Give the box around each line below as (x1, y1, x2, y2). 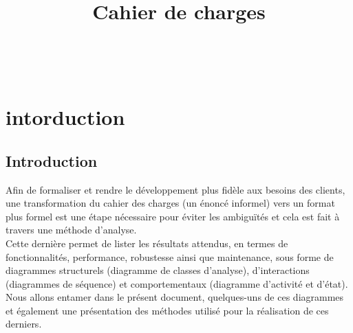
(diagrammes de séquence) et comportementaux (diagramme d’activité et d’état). (6, 276, 348, 290)
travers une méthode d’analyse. (6, 222, 137, 237)
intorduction (6, 103, 125, 131)
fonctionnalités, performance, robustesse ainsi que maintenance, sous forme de (6, 249, 334, 264)
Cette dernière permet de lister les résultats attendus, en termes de (6, 236, 288, 250)
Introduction (6, 150, 98, 171)
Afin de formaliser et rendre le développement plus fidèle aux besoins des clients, (6, 182, 345, 196)
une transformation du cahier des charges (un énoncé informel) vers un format (6, 196, 335, 210)
